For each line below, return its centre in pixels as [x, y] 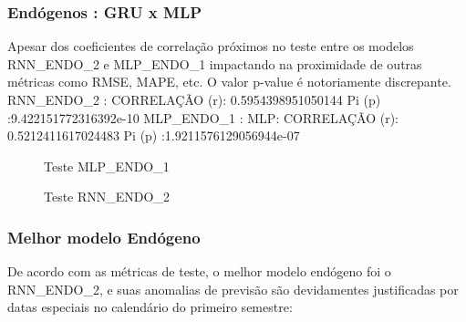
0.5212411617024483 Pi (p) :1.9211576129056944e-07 [154, 135]
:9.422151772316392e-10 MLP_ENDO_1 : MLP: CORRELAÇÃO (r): [203, 117]
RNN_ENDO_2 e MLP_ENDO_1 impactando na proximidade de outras [215, 63]
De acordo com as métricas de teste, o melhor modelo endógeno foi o [199, 271]
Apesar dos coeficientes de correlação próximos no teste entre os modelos [211, 46]
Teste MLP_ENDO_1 [107, 166]
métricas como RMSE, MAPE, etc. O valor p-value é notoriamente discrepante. [229, 82]
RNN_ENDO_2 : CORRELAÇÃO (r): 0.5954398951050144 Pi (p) [194, 99]
